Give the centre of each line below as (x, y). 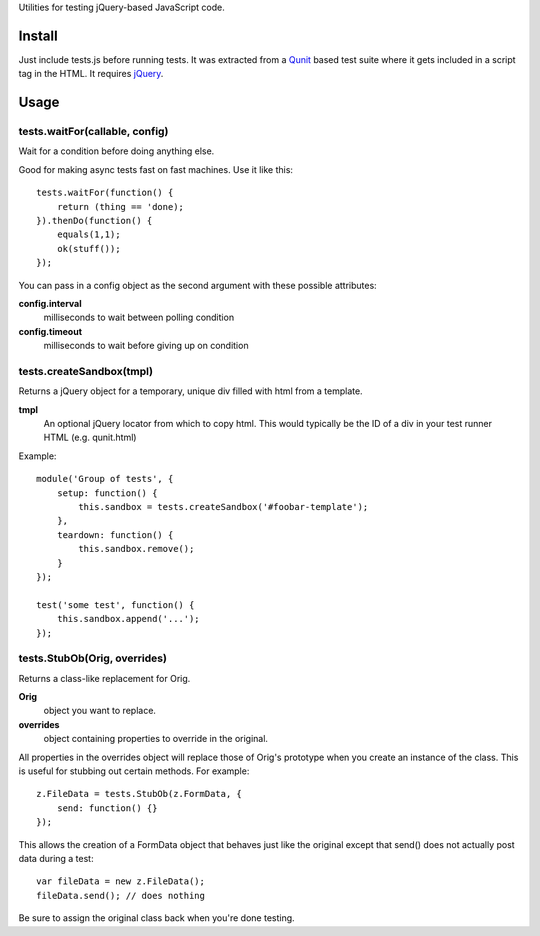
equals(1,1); (88, 234)
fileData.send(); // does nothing (120, 895)
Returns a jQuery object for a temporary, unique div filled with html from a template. (191, 391)
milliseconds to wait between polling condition (139, 317)
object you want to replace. (100, 711)
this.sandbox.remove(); (136, 549)
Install (38, 35)
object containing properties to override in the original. (156, 739)
